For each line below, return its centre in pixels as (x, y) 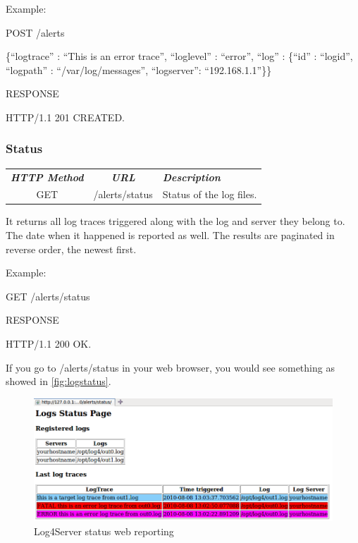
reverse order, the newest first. (71, 249)
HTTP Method (47, 177)
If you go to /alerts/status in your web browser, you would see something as (170, 367)
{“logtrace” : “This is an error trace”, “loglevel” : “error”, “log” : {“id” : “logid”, (179, 56)
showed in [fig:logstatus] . (58, 381)
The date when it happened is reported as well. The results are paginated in (170, 235)
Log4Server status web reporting (104, 531)
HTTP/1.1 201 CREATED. (65, 117)
